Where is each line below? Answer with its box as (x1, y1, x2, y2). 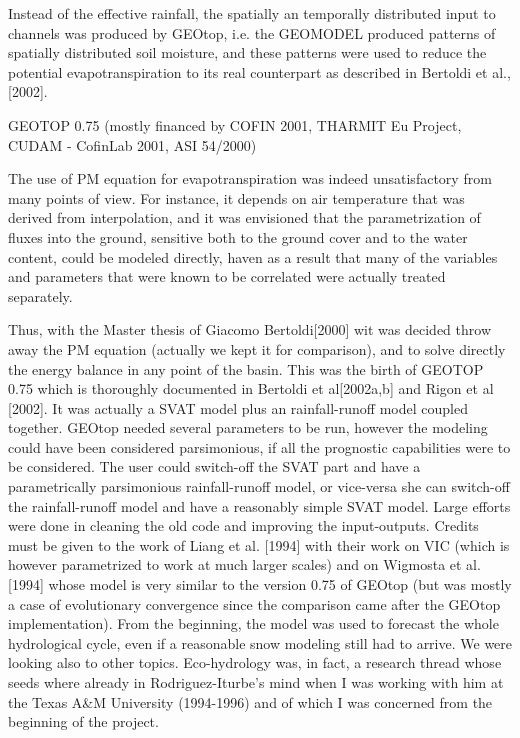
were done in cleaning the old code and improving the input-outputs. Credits (8, 515, 479, 536)
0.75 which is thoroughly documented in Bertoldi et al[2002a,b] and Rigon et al (8, 378, 494, 399)
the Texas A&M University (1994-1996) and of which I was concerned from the (8, 691, 493, 712)
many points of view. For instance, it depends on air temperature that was (8, 187, 465, 208)
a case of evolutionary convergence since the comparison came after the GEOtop (8, 593, 501, 614)
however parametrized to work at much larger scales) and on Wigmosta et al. (8, 554, 481, 575)
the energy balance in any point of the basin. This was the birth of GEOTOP (8, 358, 484, 379)
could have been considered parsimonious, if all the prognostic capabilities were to (8, 436, 511, 457)
